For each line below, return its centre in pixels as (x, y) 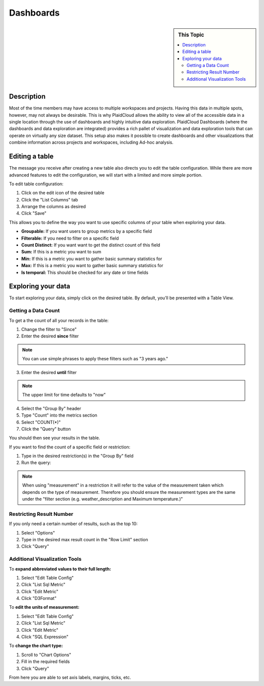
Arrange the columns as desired (54, 207)
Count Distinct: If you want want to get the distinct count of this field (91, 245)
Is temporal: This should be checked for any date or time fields (85, 272)
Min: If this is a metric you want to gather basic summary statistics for (92, 259)
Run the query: (36, 463)
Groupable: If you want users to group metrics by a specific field (87, 231)
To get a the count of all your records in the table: (59, 320)
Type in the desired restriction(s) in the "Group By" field (77, 456)
